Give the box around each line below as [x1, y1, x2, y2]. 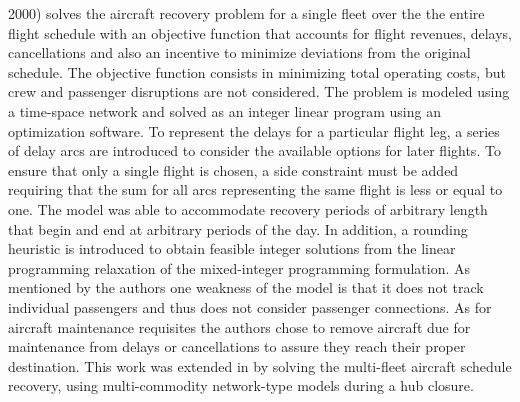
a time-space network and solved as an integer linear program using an [8, 100, 441, 121]
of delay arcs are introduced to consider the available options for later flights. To [8, 140, 501, 161]
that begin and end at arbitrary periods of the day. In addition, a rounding [8, 218, 468, 239]
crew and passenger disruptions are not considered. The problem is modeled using [8, 81, 510, 102]
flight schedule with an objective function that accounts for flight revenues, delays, [8, 22, 513, 43]
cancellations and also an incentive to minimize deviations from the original [8, 42, 471, 63]
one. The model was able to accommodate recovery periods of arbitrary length [8, 198, 488, 219]
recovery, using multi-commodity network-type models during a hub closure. [8, 375, 474, 396]
